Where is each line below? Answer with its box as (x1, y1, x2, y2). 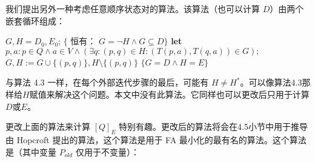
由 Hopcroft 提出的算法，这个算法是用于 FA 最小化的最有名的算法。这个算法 (5, 133, 307, 146)
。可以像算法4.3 (240, 76, 302, 89)
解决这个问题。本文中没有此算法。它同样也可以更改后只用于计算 (55, 87, 310, 100)
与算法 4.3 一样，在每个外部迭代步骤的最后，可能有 (5, 76, 209, 89)
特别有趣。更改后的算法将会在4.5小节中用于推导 (119, 120, 308, 133)
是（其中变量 (5, 145, 56, 158)
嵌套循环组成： (5, 14, 65, 27)
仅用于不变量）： (75, 145, 139, 158)
